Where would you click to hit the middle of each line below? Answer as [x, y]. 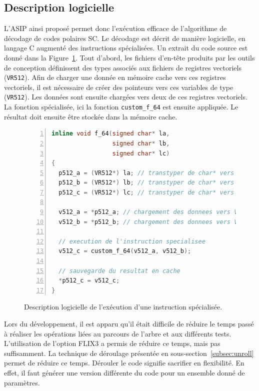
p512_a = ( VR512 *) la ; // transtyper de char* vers [146, 173]
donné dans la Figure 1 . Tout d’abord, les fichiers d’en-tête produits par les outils [129, 57]
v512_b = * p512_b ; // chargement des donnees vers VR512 [155, 222]
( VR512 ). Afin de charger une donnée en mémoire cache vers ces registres [115, 77]
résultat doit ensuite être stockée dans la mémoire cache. [91, 116]
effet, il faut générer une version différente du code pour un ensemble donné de [124, 372]
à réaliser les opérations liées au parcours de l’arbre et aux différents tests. [118, 333]
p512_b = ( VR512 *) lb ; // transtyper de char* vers [146, 183]
